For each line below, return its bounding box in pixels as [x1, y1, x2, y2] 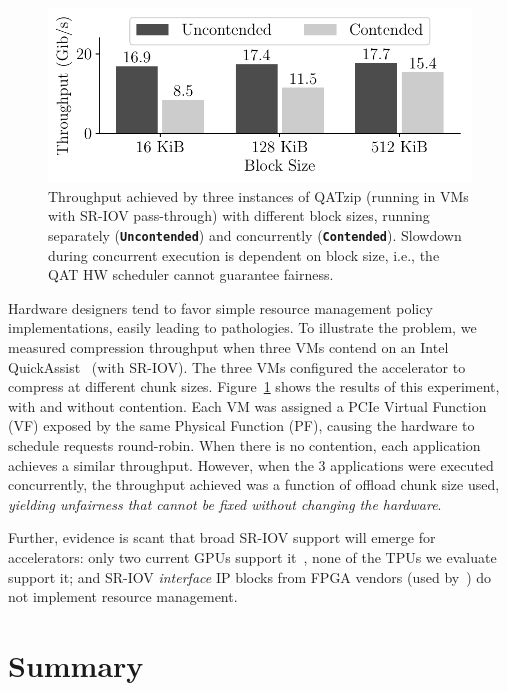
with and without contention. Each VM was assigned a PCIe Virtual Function [8, 395, 487, 416]
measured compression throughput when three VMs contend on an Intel [8, 337, 449, 358]
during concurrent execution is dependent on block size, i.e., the [48, 244, 440, 265]
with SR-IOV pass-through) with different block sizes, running [48, 205, 430, 226]
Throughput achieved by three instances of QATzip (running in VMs [48, 185, 469, 206]
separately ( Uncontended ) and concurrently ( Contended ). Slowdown [48, 225, 462, 246]
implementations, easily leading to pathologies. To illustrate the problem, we [8, 317, 477, 338]
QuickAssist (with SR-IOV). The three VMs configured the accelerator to [8, 356, 466, 377]
